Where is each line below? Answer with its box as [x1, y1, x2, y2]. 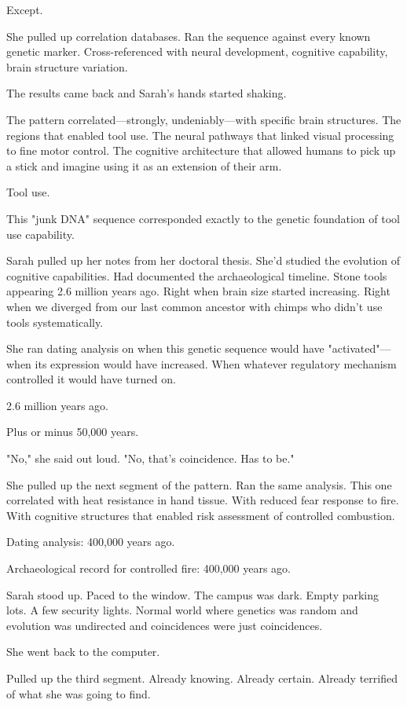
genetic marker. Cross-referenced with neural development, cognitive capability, [6, 43, 388, 60]
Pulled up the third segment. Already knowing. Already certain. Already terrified [6, 670, 398, 686]
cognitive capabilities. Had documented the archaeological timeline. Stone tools [6, 267, 387, 284]
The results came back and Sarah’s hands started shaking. [6, 85, 287, 101]
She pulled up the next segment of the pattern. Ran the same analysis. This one [6, 476, 392, 493]
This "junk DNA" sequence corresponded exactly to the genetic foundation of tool [6, 210, 400, 226]
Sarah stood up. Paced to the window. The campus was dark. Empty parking [6, 586, 379, 603]
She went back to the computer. [6, 643, 160, 660]
